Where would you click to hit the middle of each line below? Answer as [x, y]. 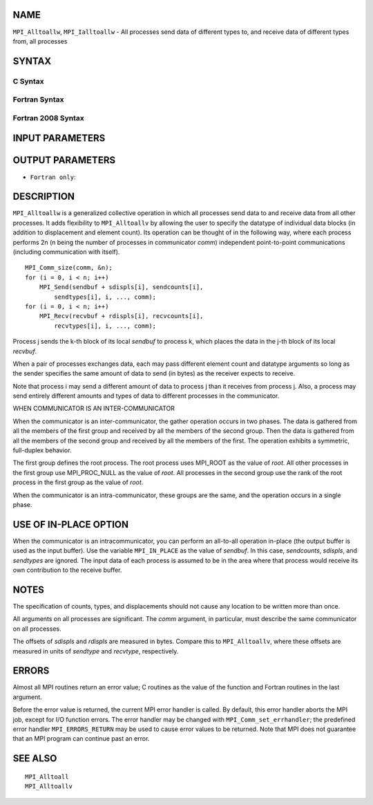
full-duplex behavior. [42, 450]
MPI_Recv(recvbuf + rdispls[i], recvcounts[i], [121, 316]
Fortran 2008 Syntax [48, 118]
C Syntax [28, 81]
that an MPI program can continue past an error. [81, 739]
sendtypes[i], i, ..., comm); [105, 297]
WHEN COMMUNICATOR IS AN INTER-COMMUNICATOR [94, 409]
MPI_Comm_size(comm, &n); [69, 268]
